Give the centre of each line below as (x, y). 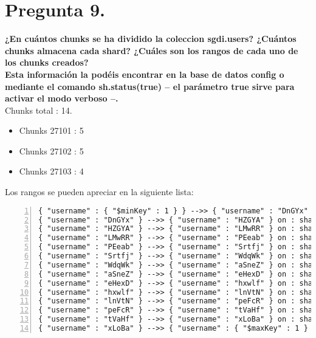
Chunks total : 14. (39, 110)
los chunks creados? (47, 62)
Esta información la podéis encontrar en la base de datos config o (145, 74)
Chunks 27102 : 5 (51, 150)
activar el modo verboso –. (62, 98)
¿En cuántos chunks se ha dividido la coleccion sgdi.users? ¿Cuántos (151, 39)
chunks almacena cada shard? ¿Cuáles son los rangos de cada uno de (152, 50)
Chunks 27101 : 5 (51, 130)
